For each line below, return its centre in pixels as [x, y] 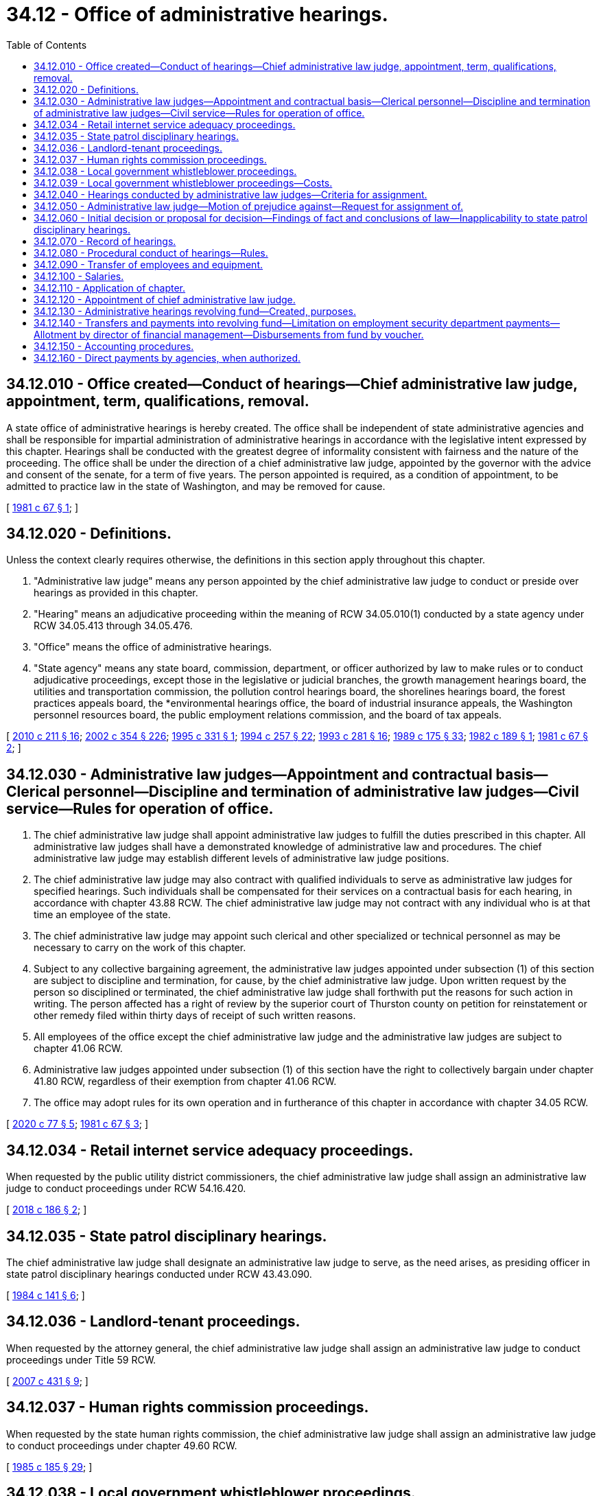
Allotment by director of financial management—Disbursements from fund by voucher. [229, 334]
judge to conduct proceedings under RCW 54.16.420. [126, 1189]
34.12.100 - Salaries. [79, 276]
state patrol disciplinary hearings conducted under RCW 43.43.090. [159, 1274]
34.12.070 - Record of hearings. [105, 241]
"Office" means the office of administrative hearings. [153, 647]
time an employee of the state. [102, 915]
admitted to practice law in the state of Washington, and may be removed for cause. [196, 486]
